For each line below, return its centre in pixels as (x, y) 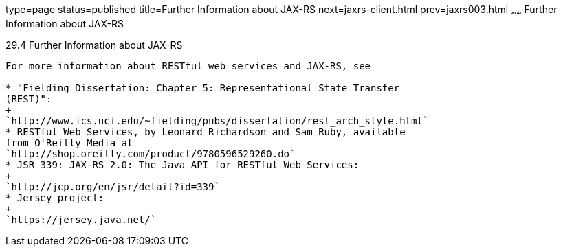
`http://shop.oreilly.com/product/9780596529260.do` (151, 153)
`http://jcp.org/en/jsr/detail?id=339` (113, 186)
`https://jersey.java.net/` (81, 219)
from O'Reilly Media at (69, 142)
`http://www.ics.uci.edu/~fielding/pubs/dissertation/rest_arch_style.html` (217, 121)
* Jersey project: (55, 197)
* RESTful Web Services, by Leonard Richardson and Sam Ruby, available (206, 131)
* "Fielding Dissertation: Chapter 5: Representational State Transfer (203, 88)
